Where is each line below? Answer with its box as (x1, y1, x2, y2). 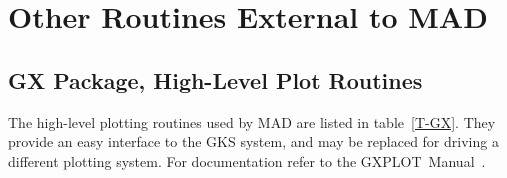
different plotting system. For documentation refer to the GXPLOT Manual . (8, 150, 486, 171)
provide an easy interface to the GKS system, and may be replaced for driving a (8, 131, 499, 152)
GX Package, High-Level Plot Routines (8, 64, 423, 95)
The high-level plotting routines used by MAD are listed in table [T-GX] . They (8, 111, 496, 132)
